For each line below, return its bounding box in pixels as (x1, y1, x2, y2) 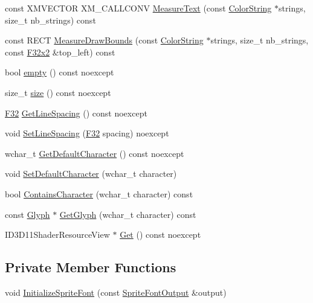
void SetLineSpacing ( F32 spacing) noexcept (5, 127, 169, 139)
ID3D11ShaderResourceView (5, 228, 110, 241)
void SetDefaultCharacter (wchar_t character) (5, 167, 177, 180)
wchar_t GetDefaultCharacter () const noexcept (5, 147, 184, 159)
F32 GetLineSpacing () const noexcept (5, 106, 147, 119)
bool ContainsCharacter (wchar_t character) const (5, 187, 193, 200)
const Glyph (5, 208, 50, 220)
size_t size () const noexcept (5, 86, 111, 98)
